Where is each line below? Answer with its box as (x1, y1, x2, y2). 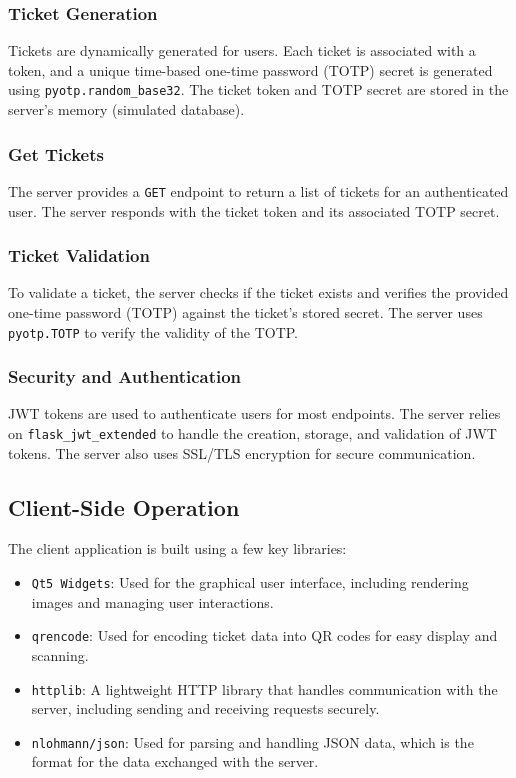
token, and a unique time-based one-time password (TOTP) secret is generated (8, 59, 493, 80)
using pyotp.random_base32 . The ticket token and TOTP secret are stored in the (8, 79, 509, 100)
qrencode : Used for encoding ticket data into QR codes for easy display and (31, 625, 498, 646)
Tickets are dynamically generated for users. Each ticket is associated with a (8, 40, 476, 61)
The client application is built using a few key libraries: (8, 538, 347, 559)
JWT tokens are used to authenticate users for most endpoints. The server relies (8, 403, 501, 424)
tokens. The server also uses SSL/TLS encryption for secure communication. (8, 442, 476, 463)
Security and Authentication (8, 364, 242, 389)
